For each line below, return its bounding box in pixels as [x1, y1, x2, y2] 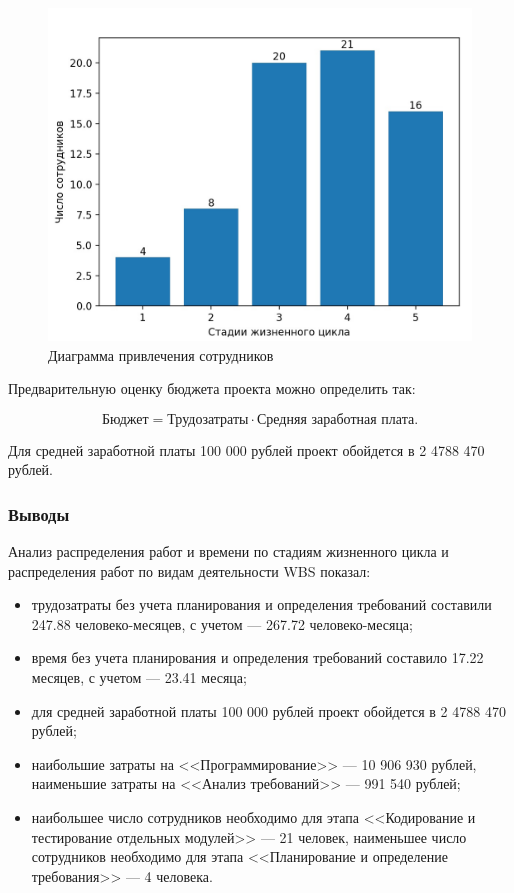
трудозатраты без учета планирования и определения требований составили [31, 594, 492, 615]
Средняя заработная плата [257, 412, 415, 427]
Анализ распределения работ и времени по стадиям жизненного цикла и [8, 541, 449, 562]
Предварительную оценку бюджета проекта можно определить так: [8, 378, 416, 399]
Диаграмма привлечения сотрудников [48, 344, 274, 365]
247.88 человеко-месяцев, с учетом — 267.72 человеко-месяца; [31, 613, 413, 634]
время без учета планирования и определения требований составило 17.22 [31, 647, 484, 668]
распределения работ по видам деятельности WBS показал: [8, 560, 371, 581]
